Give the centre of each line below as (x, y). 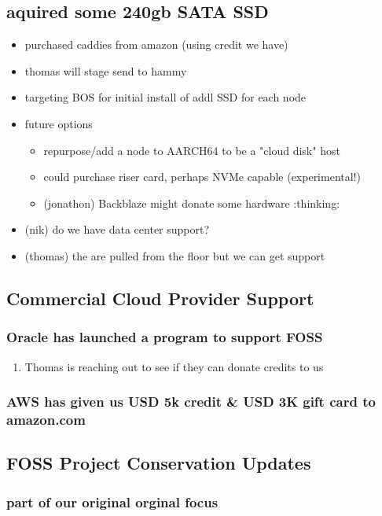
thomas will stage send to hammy (106, 70)
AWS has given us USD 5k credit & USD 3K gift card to (191, 402)
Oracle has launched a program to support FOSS (165, 337)
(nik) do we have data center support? (117, 229)
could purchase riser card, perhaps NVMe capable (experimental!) (202, 177)
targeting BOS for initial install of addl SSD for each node (165, 97)
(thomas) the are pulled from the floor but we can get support (175, 255)
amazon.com (46, 419)
